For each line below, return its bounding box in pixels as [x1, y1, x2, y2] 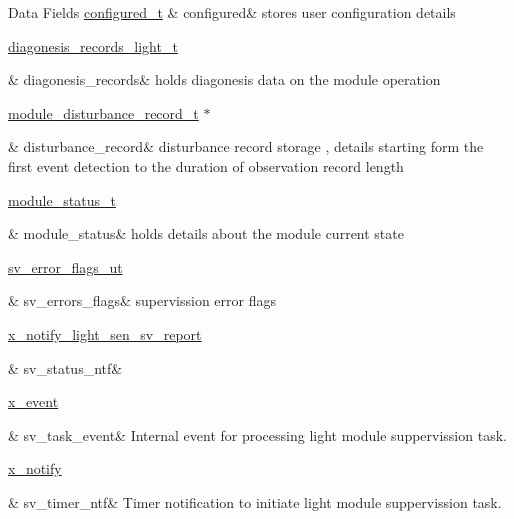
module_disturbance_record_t [8, 102, 199, 123]
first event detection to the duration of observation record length [8, 155, 404, 176]
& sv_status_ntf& [8, 357, 123, 378]
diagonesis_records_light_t [8, 35, 178, 56]
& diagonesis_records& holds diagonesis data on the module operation [8, 69, 441, 90]
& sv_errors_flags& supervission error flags [8, 290, 276, 311]
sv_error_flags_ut [8, 256, 123, 277]
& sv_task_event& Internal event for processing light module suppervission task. [8, 424, 507, 445]
